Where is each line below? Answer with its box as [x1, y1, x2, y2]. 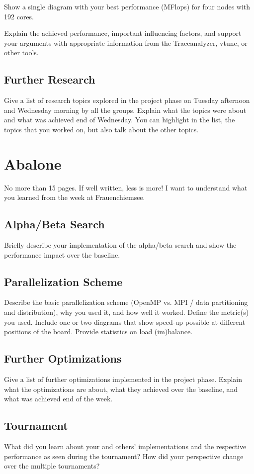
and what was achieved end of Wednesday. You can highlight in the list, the [4, 114, 235, 125]
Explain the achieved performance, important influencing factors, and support [4, 28, 242, 38]
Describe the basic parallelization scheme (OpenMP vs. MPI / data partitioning [4, 297, 248, 307]
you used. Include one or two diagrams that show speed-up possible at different [4, 316, 246, 327]
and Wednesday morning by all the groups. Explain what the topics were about [4, 104, 247, 115]
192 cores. [4, 11, 34, 21]
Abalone [4, 153, 62, 174]
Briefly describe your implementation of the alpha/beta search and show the [4, 240, 237, 250]
